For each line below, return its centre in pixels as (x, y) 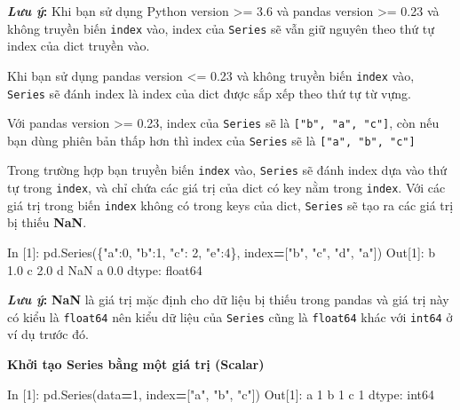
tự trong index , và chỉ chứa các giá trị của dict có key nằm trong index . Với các (226, 188)
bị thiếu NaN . (47, 222)
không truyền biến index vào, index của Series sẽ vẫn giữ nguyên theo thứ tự (221, 28)
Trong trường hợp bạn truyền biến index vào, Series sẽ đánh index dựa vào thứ (227, 170)
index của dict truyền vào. (79, 46)
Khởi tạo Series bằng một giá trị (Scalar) (136, 364)
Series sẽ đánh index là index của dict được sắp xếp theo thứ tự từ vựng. (209, 93)
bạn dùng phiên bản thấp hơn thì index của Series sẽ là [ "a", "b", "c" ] (211, 140)
